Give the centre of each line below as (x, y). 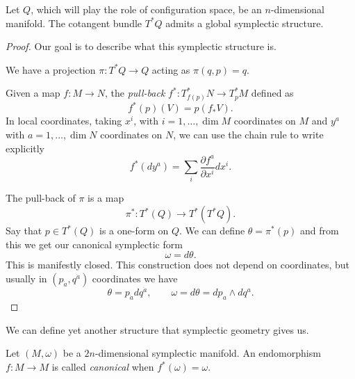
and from (319, 231)
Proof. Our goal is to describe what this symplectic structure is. (141, 46)
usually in (26, 278)
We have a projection (51, 69)
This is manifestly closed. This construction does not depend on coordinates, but (177, 265)
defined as (272, 93)
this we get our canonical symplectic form (94, 244)
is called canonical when (103, 367)
